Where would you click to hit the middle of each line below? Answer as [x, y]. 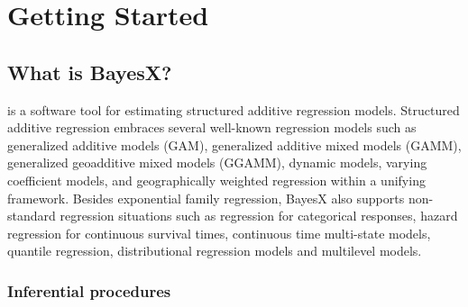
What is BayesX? [90, 72]
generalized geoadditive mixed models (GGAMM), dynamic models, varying [217, 163]
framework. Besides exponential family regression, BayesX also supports [206, 198]
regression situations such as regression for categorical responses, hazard [259, 216]
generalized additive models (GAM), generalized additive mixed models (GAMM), [234, 144]
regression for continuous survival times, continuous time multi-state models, [219, 233]
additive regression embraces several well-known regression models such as [212, 127]
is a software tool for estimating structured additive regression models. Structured [234, 109]
